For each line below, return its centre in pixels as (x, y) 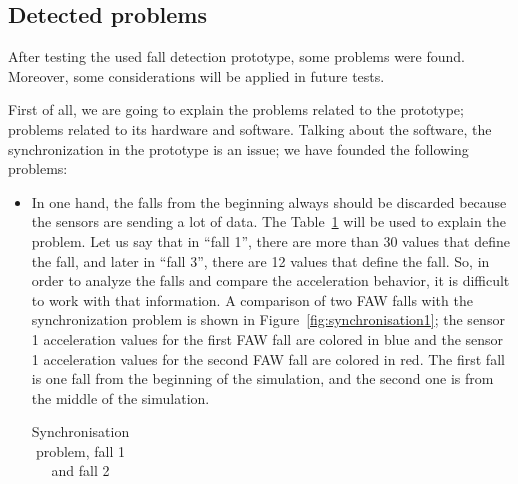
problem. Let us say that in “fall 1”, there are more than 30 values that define (270, 240)
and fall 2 (80, 470)
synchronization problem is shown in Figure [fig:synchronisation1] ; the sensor (268, 319)
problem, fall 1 (80, 450)
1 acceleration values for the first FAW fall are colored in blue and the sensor (267, 338)
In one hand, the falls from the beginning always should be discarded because (269, 201)
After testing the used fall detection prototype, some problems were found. (237, 56)
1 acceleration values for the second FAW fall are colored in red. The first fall (268, 358)
